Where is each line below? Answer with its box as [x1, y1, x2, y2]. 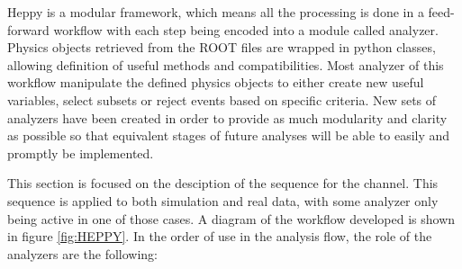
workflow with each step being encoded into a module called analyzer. [53, 20, 439, 39]
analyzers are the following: [7, 244, 158, 263]
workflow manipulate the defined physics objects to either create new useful [7, 73, 424, 92]
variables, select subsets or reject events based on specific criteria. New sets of [7, 90, 437, 109]
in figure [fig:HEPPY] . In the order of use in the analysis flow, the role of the [7, 227, 432, 246]
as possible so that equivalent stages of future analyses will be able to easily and [7, 126, 450, 145]
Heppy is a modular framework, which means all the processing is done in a [7, 3, 424, 21]
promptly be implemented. [7, 143, 154, 162]
